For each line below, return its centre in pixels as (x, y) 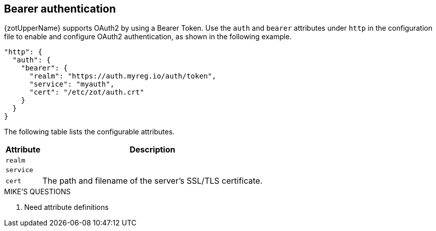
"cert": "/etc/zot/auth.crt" (87, 92)
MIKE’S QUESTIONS (38, 192)
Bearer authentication (60, 9)
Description (152, 150)
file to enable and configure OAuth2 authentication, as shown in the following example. (148, 37)
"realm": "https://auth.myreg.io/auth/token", (123, 76)
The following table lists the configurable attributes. (89, 132)
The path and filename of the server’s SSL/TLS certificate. (153, 181)
